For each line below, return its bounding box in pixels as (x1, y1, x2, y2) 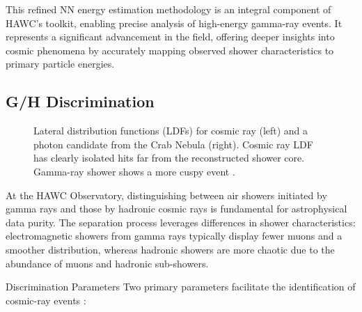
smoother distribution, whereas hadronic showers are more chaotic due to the (6, 242, 335, 256)
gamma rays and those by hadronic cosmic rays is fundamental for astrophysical (6, 201, 347, 216)
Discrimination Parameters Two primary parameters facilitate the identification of (6, 279, 356, 294)
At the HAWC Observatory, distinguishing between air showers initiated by (6, 187, 327, 202)
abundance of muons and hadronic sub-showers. (6, 256, 209, 270)
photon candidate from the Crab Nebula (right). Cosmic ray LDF (33, 136, 313, 151)
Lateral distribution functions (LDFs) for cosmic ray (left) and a (33, 123, 308, 138)
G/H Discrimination (6, 91, 155, 112)
